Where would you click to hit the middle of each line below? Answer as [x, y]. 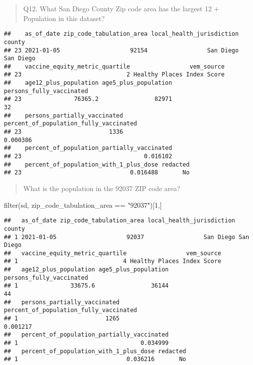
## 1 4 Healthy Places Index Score [113, 261]
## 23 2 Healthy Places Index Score [115, 75]
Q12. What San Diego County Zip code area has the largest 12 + [121, 8]
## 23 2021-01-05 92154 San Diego [121, 50]
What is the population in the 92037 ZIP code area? [102, 188]
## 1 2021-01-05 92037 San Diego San [127, 237]
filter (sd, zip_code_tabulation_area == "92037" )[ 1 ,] [83, 205]
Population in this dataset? [64, 18]
